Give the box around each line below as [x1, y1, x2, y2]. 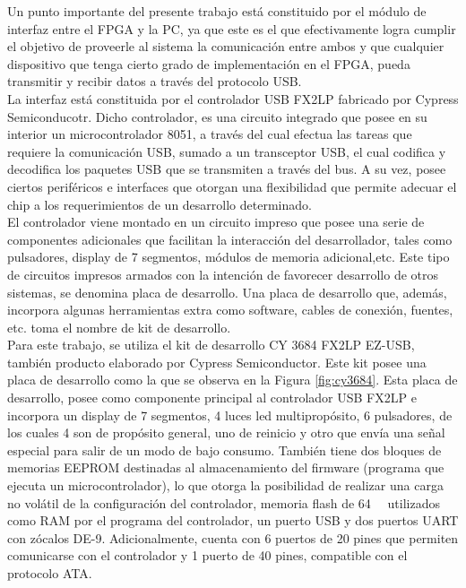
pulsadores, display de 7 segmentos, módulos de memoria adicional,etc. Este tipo [7, 247, 450, 266]
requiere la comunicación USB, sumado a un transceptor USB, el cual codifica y [7, 142, 446, 160]
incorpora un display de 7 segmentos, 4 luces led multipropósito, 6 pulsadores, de [7, 405, 453, 424]
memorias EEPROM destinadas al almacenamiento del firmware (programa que [7, 458, 444, 477]
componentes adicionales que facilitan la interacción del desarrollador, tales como [7, 229, 453, 248]
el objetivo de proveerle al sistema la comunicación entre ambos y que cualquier [7, 37, 444, 56]
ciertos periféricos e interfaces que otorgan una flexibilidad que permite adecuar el [7, 177, 457, 195]
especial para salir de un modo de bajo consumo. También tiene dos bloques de [7, 440, 442, 459]
